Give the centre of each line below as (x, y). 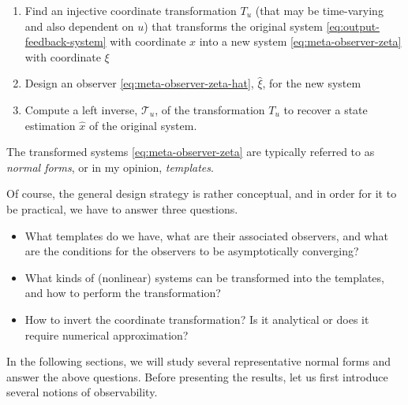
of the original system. (143, 125)
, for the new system (312, 83)
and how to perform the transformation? (123, 293)
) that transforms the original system (233, 26)
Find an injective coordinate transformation (131, 10)
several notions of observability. (82, 392)
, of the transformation (210, 109)
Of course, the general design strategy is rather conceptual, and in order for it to (202, 193)
